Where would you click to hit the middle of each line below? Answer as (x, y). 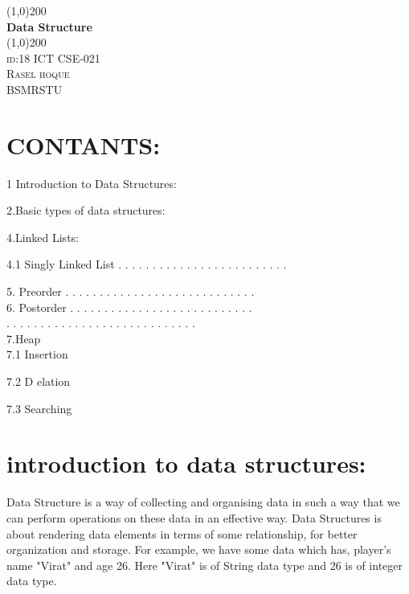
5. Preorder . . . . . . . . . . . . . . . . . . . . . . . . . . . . (131, 291)
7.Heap (24, 338)
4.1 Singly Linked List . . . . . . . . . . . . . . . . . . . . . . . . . (147, 264)
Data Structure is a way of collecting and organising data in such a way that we (203, 502)
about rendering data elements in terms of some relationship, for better (182, 533)
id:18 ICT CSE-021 (53, 57)
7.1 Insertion (37, 354)
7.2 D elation (39, 381)
